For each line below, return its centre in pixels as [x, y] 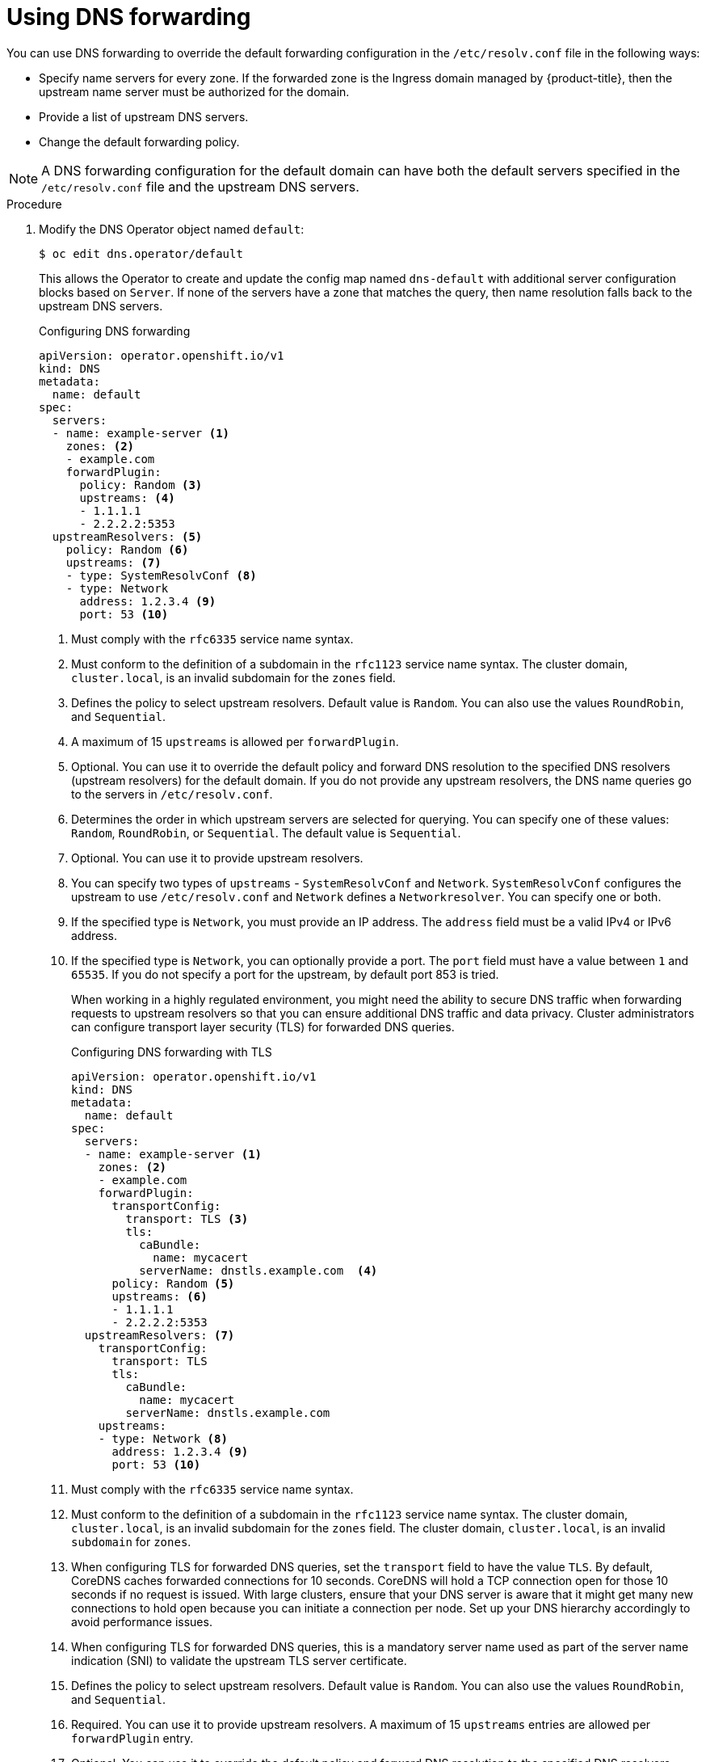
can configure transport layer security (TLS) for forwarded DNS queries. [263, 1026]
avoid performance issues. [142, 1621]
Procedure [34, 204]
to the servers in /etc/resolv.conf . [172, 794]
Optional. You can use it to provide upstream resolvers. [217, 858]
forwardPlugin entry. [132, 1738]
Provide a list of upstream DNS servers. [144, 116]
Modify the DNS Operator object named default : [172, 229]
